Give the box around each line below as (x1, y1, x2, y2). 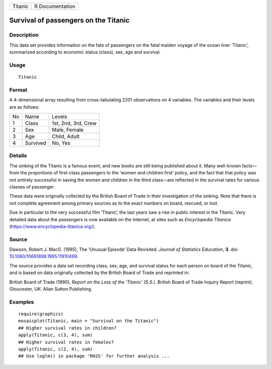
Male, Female (52, 126, 84, 133)
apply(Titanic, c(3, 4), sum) (18, 332, 93, 338)
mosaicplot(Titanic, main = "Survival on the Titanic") (18, 318, 159, 324)
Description (9, 32, 39, 39)
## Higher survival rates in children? (18, 325, 117, 331)
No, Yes (52, 140, 71, 147)
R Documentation (34, 3, 76, 10)
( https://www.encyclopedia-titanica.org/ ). (9, 223, 96, 229)
